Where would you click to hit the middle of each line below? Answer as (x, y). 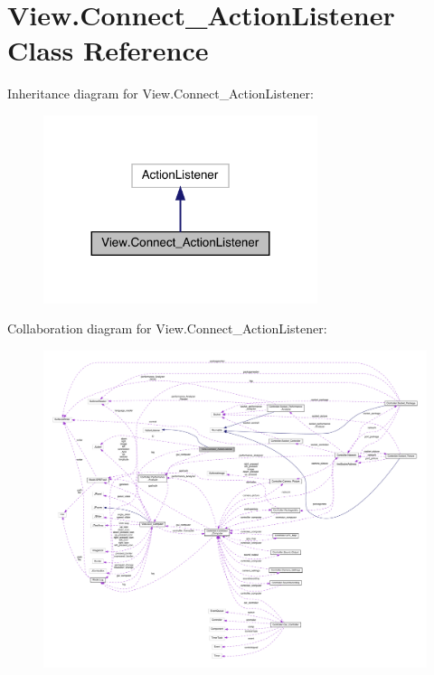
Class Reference (108, 50)
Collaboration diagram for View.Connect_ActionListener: (167, 328)
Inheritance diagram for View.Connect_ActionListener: (160, 94)
